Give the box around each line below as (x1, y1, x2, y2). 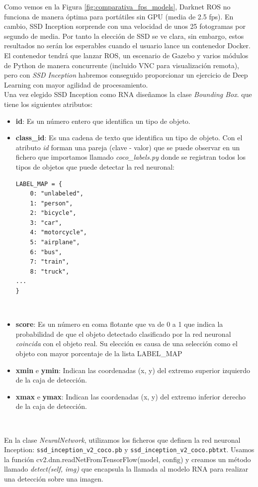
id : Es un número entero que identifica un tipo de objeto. (15, 115, 190, 126)
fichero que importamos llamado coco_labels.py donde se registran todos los (15, 152, 246, 162)
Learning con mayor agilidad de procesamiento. (4, 79, 148, 90)
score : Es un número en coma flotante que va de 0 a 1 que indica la (15, 319, 223, 329)
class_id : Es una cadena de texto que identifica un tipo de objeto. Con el (15, 132, 243, 143)
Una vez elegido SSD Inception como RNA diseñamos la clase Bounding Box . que (4, 89, 252, 99)
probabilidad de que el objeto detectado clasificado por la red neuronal (15, 328, 231, 339)
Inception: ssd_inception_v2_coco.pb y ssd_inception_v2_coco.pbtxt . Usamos (4, 444, 255, 455)
